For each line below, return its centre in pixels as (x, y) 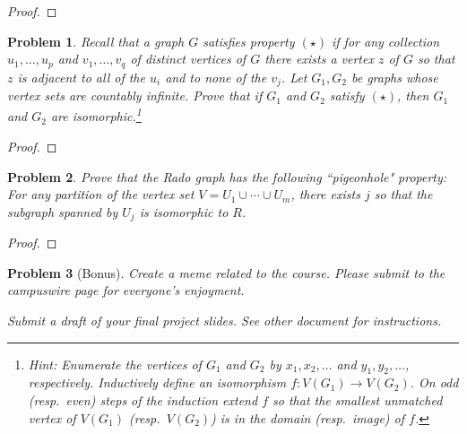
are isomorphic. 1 (96, 115)
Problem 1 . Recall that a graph (96, 41)
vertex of (52, 417)
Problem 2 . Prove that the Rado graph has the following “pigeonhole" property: (227, 176)
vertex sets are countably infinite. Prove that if (135, 95)
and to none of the (216, 77)
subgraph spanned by (63, 211)
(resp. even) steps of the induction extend (143, 399)
